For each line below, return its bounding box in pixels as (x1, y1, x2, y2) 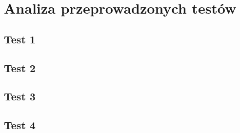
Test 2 (4, 60, 36, 75)
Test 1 (4, 31, 36, 46)
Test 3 (4, 89, 36, 104)
